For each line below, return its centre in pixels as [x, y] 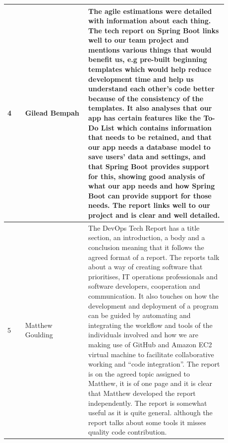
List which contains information [156, 127]
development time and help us [141, 79]
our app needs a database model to [149, 147]
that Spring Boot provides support [149, 166]
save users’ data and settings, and [147, 157]
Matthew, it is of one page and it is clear [150, 383]
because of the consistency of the [146, 98]
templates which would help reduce [150, 69]
